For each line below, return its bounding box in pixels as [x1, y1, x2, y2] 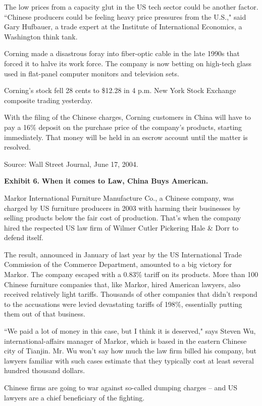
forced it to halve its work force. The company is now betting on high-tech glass [4, 58, 251, 68]
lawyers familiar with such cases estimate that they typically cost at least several [4, 355, 254, 366]
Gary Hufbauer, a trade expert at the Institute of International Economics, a [4, 21, 242, 32]
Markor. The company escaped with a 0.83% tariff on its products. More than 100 [4, 269, 258, 280]
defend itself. [4, 232, 43, 243]
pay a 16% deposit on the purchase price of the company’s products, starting [4, 121, 242, 132]
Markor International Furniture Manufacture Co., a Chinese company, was [4, 192, 234, 203]
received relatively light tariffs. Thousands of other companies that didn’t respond [4, 289, 257, 299]
